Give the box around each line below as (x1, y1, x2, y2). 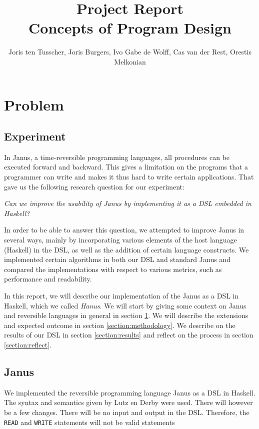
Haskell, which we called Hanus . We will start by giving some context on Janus (4, 300, 246, 310)
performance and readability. (4, 273, 92, 284)
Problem (4, 94, 64, 114)
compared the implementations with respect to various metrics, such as (4, 263, 222, 274)
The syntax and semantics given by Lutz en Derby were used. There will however (4, 397, 253, 407)
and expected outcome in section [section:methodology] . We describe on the (4, 319, 235, 330)
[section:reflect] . (4, 339, 52, 349)
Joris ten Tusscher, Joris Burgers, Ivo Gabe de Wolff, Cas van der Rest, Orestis (8, 46, 251, 57)
